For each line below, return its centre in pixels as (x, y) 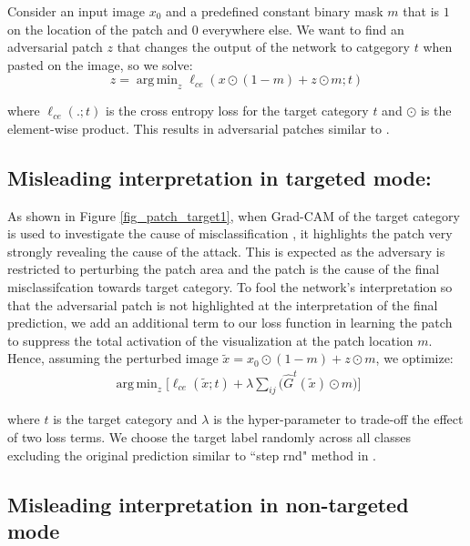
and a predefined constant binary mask (275, 11)
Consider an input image (77, 11)
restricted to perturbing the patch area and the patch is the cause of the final (224, 269)
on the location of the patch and (97, 29)
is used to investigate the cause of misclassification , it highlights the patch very (230, 233)
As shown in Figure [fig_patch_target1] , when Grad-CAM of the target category (234, 215)
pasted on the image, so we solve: (100, 64)
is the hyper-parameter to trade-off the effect (338, 419)
